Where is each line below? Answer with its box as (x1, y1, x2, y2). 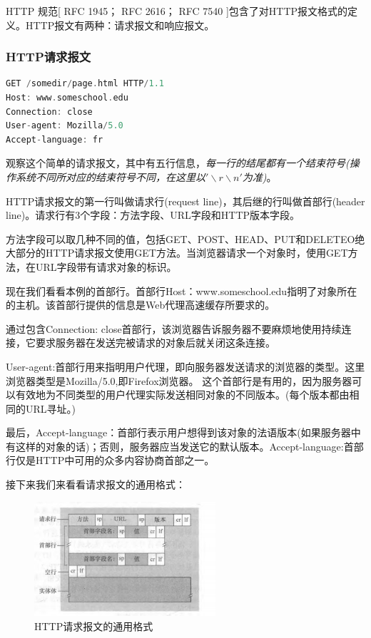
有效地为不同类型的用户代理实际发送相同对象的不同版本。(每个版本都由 (15, 387, 350, 402)
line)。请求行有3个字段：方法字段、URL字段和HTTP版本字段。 (6, 207, 300, 222)
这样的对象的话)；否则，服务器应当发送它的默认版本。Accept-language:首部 (15, 438, 364, 453)
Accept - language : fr (6, 134, 103, 145)
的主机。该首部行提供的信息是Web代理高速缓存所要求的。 (6, 297, 275, 312)
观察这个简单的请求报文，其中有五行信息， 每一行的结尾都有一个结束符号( (6, 155, 350, 170)
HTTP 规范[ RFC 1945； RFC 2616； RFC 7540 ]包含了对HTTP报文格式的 (6, 4, 348, 18)
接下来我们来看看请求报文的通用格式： (6, 477, 185, 492)
